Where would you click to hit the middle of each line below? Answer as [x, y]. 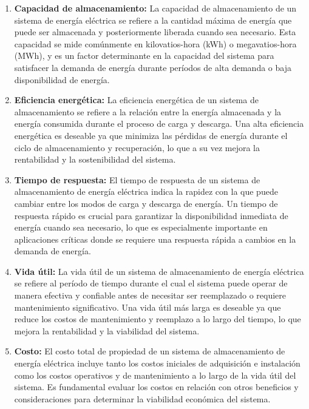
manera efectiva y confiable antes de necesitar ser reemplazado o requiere [150, 295]
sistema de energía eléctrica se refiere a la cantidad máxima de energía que [153, 20]
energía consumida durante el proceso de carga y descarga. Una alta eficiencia [159, 123]
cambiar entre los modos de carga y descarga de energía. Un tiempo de [146, 203]
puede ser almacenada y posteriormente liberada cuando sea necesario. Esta [155, 32]
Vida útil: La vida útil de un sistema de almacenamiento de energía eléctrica [159, 271]
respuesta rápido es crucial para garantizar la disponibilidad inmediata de [151, 215]
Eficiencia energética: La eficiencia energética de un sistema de [136, 100]
